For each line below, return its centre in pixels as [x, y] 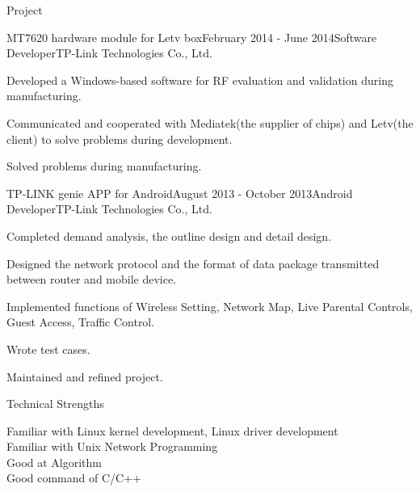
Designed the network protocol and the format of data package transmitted [193, 263]
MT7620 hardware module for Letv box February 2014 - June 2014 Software [192, 37]
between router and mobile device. [92, 279]
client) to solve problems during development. [120, 139]
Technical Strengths [55, 404]
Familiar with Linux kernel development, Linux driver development [172, 430]
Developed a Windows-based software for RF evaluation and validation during [200, 80]
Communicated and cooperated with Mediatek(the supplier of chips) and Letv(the [210, 122]
